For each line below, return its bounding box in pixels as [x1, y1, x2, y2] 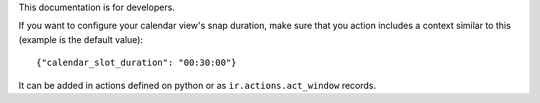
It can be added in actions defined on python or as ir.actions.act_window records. [18, 79, 377, 91]
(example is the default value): [18, 33, 144, 45]
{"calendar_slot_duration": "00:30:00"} [36, 57, 237, 69]
